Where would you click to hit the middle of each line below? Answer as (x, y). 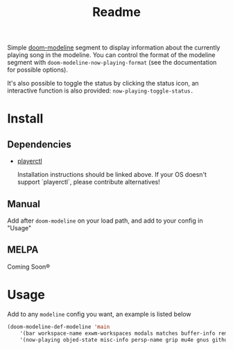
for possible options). (37, 70)
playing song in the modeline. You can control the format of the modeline (111, 55)
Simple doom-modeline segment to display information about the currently (114, 48)
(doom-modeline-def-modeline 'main (59, 327)
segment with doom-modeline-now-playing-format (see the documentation (112, 63)
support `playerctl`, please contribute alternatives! (89, 182)
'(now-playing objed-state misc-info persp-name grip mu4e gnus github (125, 340)
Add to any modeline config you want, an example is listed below (100, 314)
